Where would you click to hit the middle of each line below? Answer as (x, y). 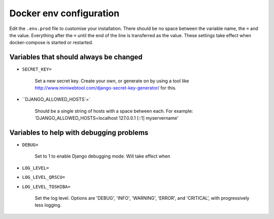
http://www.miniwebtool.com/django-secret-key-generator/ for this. (106, 88)
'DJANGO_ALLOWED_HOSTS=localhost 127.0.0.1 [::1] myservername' (107, 118)
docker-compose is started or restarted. (51, 43)
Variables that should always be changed (76, 57)
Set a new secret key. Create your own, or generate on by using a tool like (112, 81)
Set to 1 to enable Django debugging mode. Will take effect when (102, 156)
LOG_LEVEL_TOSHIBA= (46, 186)
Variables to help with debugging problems (79, 133)
